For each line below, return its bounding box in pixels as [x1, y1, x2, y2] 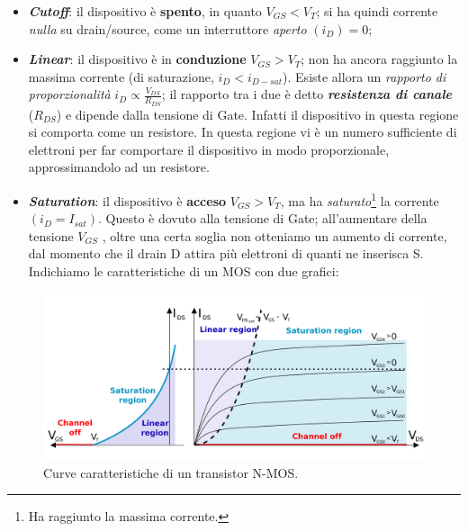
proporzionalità [28, 85, 111, 103]
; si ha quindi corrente [316, 2, 438, 20]
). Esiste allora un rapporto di [283, 67, 446, 85]
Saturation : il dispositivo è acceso [28, 191, 227, 210]
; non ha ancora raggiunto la [301, 49, 458, 68]
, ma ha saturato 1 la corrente [280, 188, 439, 210]
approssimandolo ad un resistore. [28, 157, 210, 176]
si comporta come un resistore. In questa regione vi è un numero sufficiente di [28, 122, 457, 141]
